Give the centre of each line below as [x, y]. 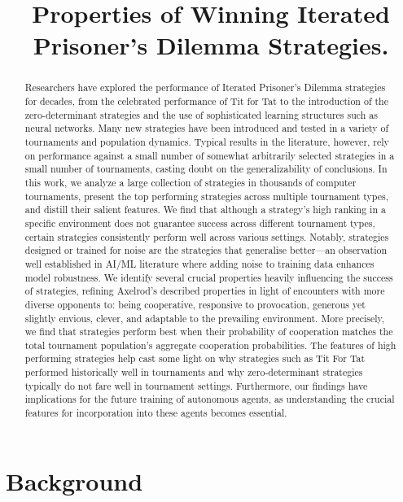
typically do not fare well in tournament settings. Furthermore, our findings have [196, 385]
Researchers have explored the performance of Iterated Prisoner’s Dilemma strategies [205, 87]
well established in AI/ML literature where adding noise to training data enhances [199, 263]
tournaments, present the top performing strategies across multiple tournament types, [207, 196]
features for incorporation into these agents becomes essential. [156, 413]
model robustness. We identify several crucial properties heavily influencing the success [209, 277]
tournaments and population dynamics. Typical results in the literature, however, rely [207, 141]
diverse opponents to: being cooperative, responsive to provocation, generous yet [195, 304]
